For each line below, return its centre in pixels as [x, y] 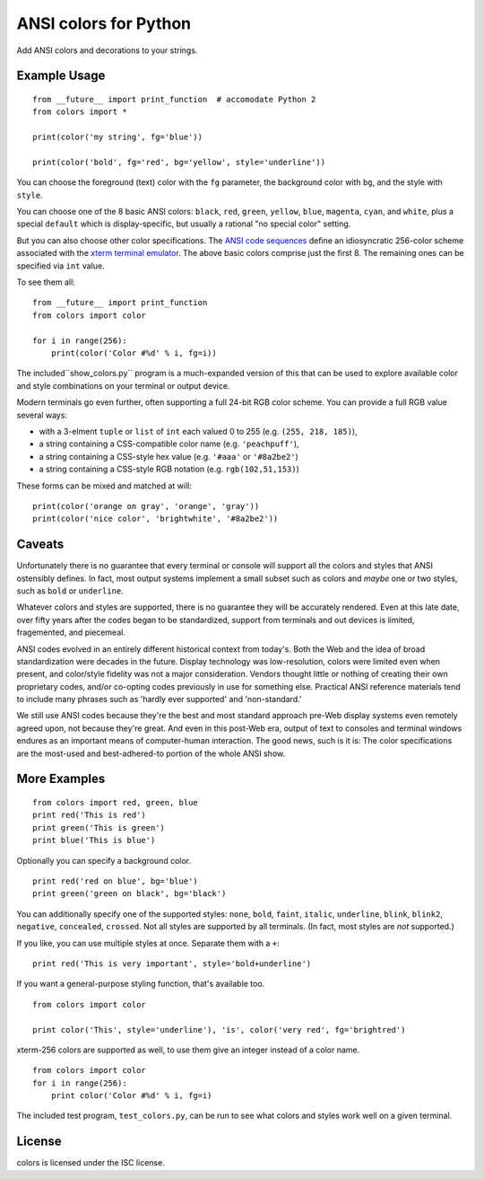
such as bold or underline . [70, 590]
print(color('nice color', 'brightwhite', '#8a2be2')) [156, 519]
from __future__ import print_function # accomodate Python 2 [174, 99]
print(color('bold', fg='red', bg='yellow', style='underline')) [179, 162]
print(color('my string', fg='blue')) [118, 137]
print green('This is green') [99, 827]
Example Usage [61, 76]
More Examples [61, 779]
